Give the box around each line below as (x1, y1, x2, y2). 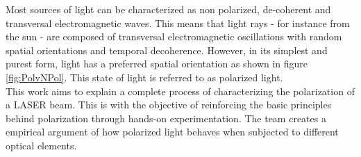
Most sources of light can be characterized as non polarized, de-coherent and (6, 2, 331, 16)
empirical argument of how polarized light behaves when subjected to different (6, 124, 339, 139)
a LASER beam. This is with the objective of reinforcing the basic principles (6, 97, 332, 112)
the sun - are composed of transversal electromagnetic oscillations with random (6, 29, 342, 44)
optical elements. (6, 138, 77, 152)
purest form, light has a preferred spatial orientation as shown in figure (6, 56, 308, 71)
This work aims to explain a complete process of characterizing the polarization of (6, 83, 355, 98)
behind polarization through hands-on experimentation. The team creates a (6, 110, 326, 125)
